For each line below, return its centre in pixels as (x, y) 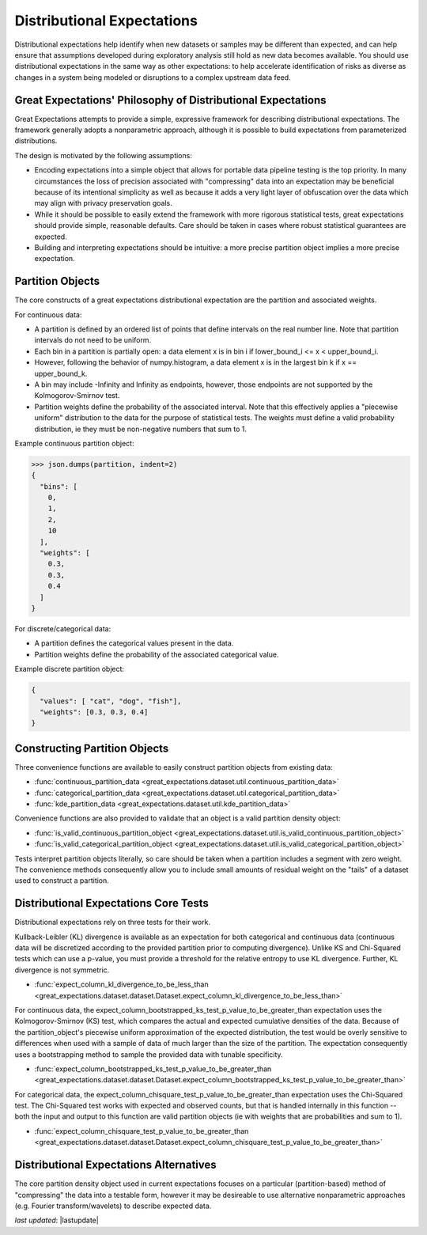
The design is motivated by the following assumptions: (104, 155)
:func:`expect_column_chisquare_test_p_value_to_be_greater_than (142, 1131)
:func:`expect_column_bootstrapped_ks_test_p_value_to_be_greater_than (153, 1069)
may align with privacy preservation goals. (104, 203)
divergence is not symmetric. (62, 970)
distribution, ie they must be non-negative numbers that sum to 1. (141, 429)
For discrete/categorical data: (63, 628)
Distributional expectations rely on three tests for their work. (113, 922)
